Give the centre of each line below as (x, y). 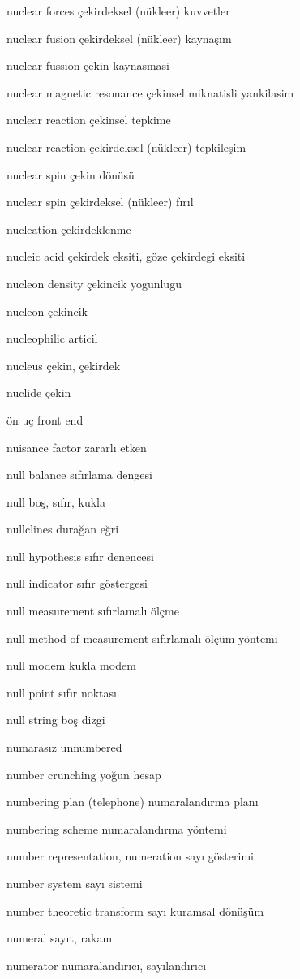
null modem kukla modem (71, 665)
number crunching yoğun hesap (84, 774)
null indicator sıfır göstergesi (77, 583)
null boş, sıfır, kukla (56, 501)
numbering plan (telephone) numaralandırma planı (133, 802)
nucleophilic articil (52, 338)
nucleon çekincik (47, 311)
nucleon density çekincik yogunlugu (94, 283)
